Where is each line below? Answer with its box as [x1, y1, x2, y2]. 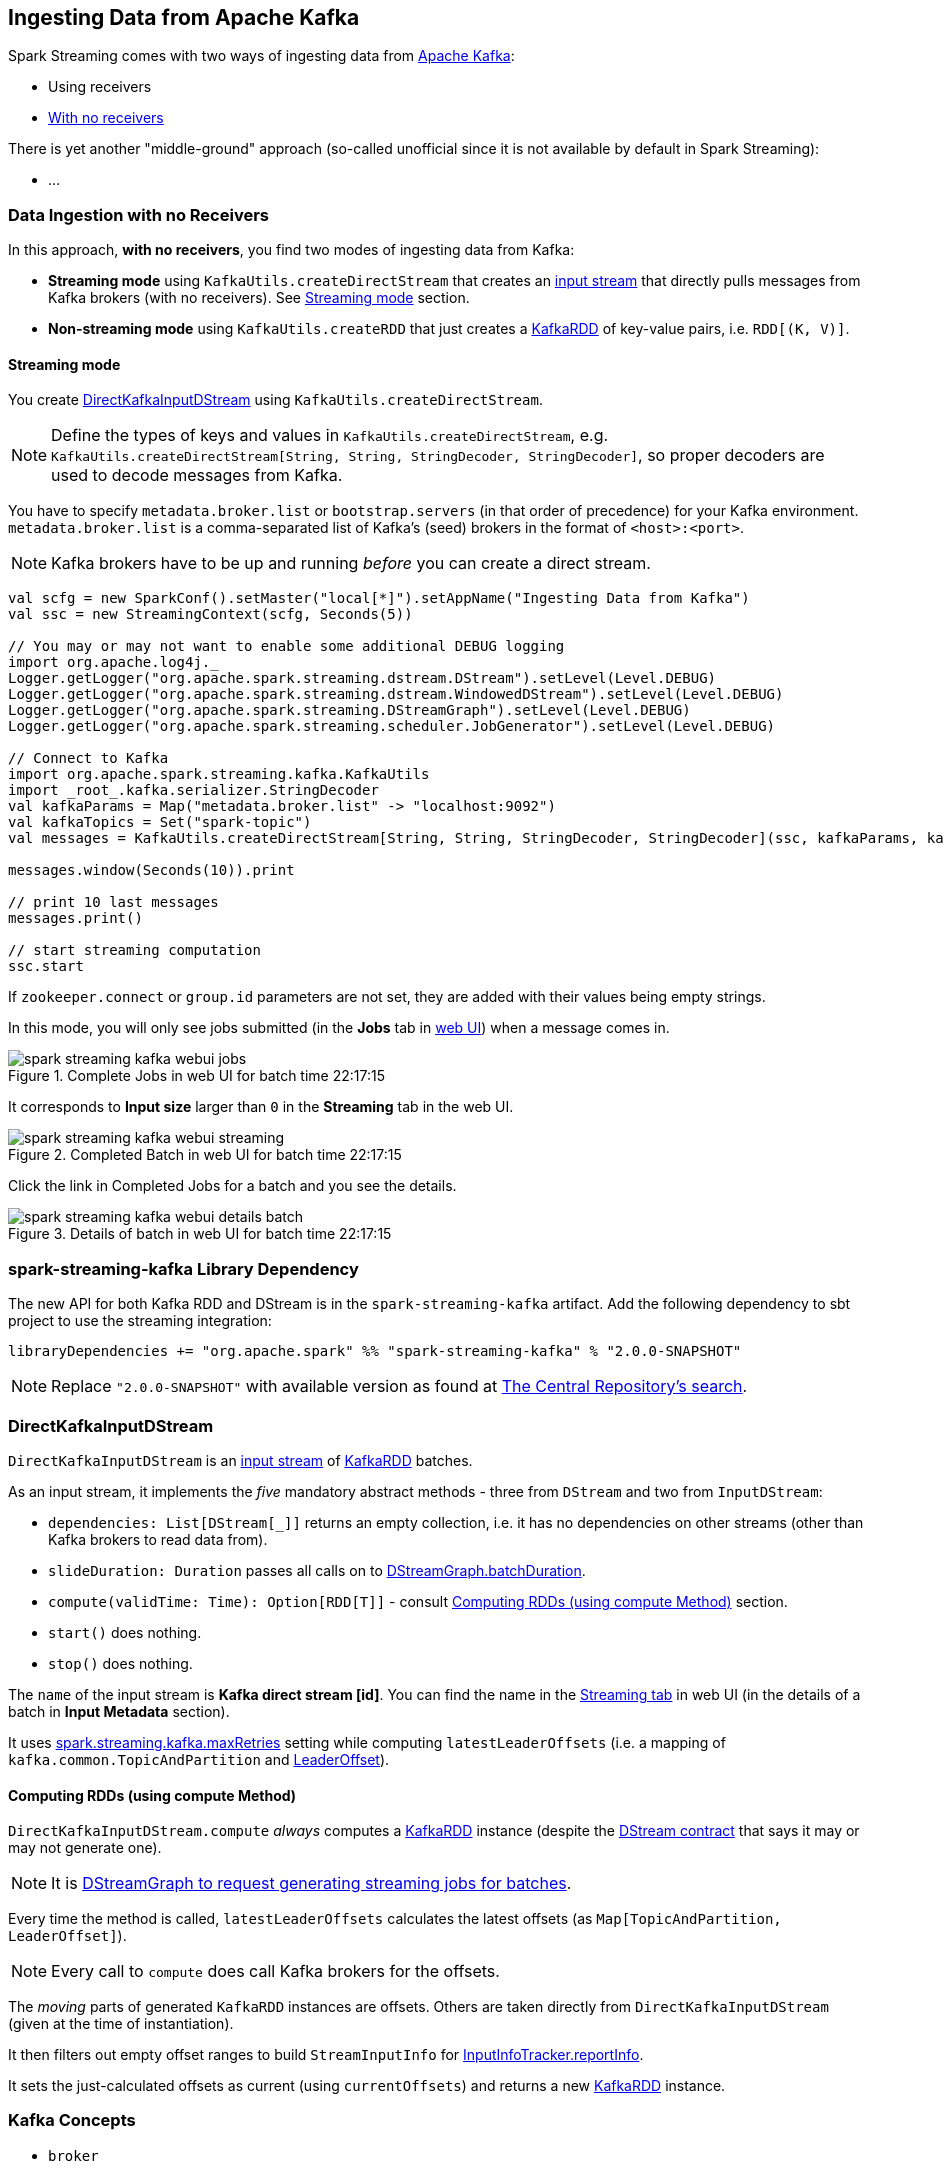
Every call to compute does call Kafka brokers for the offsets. [51, 1961, 500, 1982]
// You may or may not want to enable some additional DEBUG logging [8, 638, 565, 655]
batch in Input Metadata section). [8, 1702, 230, 1720]
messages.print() [8, 910, 143, 927]
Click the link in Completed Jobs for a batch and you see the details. [8, 1177, 457, 1195]
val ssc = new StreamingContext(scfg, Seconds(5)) [8, 606, 413, 623]
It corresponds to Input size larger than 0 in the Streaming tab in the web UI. [8, 1098, 514, 1116]
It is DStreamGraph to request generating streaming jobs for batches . [51, 1873, 572, 1894]
